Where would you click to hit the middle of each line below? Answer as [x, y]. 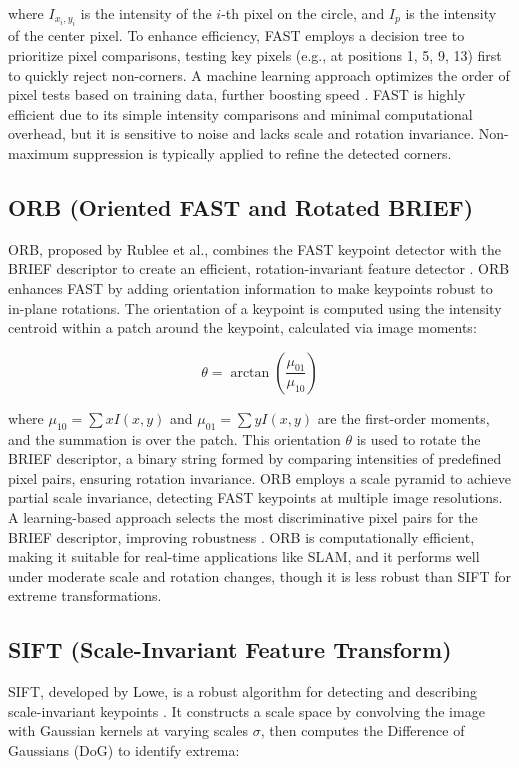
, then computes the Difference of [362, 730]
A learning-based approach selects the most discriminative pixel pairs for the [243, 516]
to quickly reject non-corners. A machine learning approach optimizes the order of [259, 74]
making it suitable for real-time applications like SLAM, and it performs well [244, 556]
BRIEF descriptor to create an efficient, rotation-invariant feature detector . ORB [259, 268]
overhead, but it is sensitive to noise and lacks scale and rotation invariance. [241, 133]
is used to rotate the [418, 438]
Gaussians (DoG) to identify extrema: [124, 749]
